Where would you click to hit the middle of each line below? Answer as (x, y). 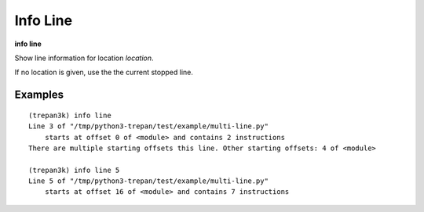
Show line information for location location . (84, 58)
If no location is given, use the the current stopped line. (104, 72)
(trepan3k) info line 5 (74, 170)
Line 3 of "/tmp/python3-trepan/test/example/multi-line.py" (148, 126)
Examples (39, 95)
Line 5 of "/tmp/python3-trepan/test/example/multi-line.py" (148, 181)
